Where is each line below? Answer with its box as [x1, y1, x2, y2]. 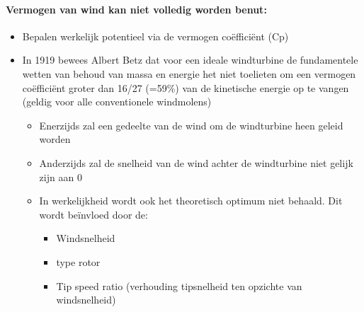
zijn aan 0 [39, 169, 82, 184]
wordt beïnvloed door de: [39, 207, 148, 221]
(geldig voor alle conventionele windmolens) [22, 94, 212, 109]
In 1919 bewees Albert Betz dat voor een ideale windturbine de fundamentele [22, 52, 358, 67]
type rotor [56, 254, 101, 269]
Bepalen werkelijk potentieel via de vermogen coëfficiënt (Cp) [22, 28, 289, 43]
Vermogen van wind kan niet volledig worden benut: [6, 1, 267, 16]
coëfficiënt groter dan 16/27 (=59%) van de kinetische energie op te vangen [22, 80, 349, 95]
